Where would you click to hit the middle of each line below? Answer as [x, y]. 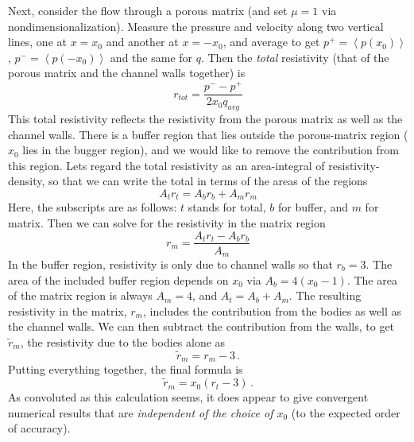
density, [27, 181]
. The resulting [325, 295]
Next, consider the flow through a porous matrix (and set [148, 10]
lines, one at [37, 42]
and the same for [151, 57]
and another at [142, 42]
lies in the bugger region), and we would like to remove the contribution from [211, 150]
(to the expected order [346, 412]
